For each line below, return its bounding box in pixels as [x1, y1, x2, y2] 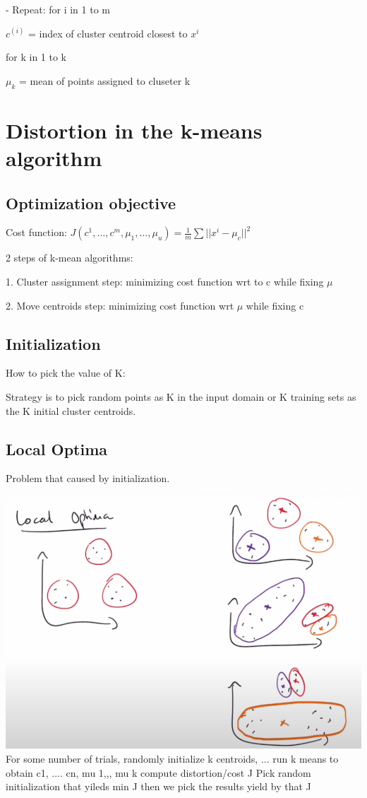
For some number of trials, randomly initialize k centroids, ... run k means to [6, 751, 339, 766]
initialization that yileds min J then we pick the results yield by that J [6, 779, 311, 794]
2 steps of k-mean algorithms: [6, 250, 133, 265]
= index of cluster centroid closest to [28, 25, 188, 40]
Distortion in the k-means [6, 115, 263, 144]
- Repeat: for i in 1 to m [6, 2, 110, 16]
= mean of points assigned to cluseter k [19, 73, 191, 88]
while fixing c [246, 298, 304, 312]
